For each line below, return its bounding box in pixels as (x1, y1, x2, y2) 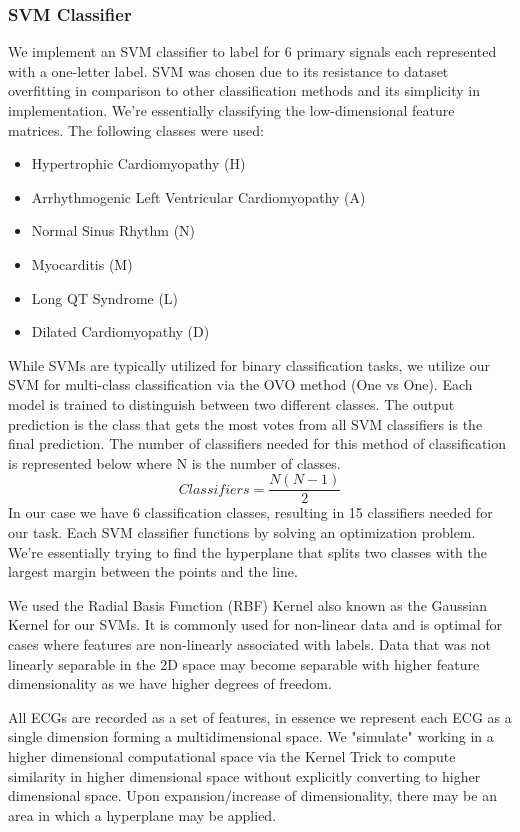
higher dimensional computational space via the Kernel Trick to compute (8, 745, 456, 766)
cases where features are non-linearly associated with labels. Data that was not (8, 633, 492, 654)
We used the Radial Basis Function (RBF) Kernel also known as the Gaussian (8, 594, 487, 615)
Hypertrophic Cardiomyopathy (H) (31, 153, 246, 174)
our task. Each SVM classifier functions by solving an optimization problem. (8, 521, 476, 542)
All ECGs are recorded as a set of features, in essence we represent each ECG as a (8, 706, 512, 727)
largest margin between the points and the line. (8, 561, 298, 582)
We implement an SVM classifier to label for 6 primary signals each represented (8, 41, 497, 62)
